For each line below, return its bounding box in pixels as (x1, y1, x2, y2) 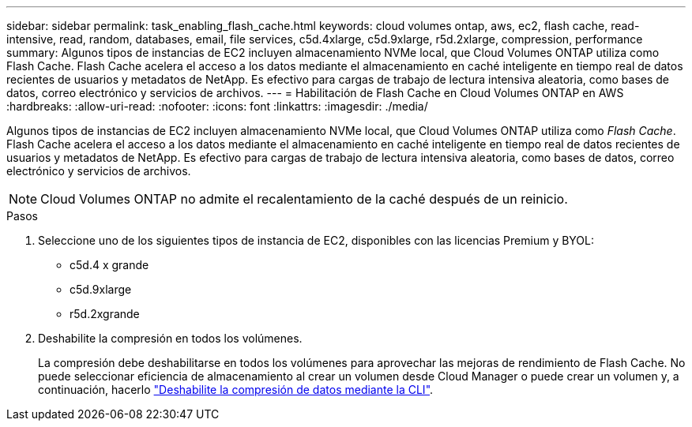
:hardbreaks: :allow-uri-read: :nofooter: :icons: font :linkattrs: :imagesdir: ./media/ (6, 99, 428, 113)
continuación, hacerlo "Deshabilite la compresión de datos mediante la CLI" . (38, 383, 434, 396)
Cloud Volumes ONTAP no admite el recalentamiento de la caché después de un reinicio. (40, 191, 568, 207)
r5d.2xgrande (70, 307, 140, 320)
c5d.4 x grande (70, 258, 149, 272)
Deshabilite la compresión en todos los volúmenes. (38, 331, 303, 345)
